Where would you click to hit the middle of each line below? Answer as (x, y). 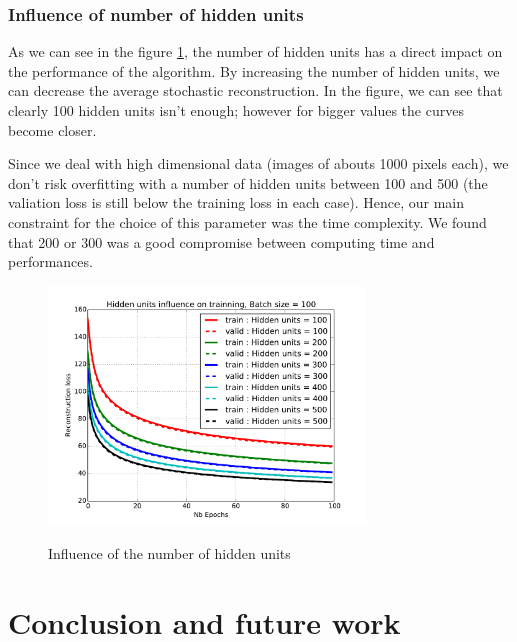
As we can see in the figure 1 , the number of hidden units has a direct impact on (255, 51)
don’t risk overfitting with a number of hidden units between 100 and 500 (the (248, 182)
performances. (50, 261)
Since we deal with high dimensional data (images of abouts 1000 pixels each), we (258, 163)
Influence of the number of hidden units (169, 552)
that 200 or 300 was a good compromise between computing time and (221, 241)
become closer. (52, 129)
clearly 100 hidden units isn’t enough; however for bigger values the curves (236, 110)
